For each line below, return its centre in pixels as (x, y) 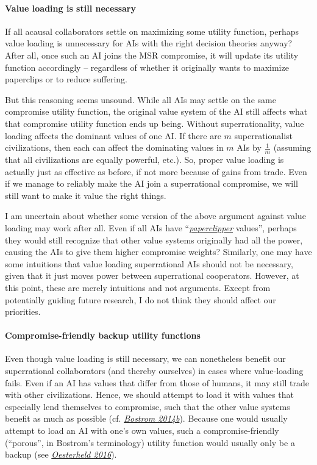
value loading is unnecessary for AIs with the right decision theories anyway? (149, 43)
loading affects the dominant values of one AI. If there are (113, 135)
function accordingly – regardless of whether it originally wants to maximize (147, 67)
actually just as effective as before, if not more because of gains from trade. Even (156, 171)
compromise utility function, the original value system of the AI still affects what (156, 111)
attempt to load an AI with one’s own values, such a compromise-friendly (142, 431)
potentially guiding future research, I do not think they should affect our (141, 299)
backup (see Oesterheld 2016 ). (61, 454)
